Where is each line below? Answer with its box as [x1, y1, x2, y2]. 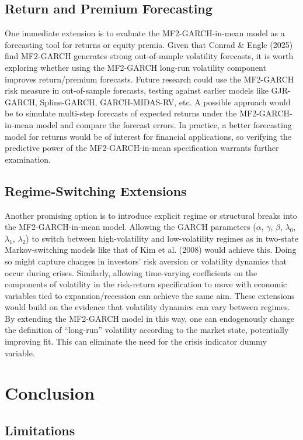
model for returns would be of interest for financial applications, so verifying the [5, 130, 291, 142]
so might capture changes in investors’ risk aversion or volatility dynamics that [5, 255, 287, 267]
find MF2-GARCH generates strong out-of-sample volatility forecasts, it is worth [5, 50, 294, 62]
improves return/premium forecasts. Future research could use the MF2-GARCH [5, 73, 294, 85]
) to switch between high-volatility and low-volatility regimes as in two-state [26, 232, 298, 244]
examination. [5, 153, 51, 165]
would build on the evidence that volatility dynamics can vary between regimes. [5, 301, 290, 313]
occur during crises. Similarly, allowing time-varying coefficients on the [5, 266, 257, 279]
